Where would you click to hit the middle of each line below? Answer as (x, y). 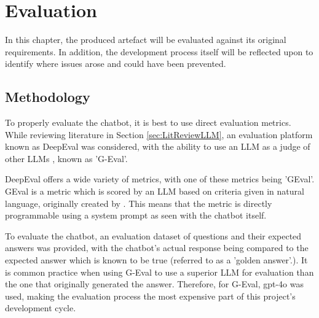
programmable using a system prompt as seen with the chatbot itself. (136, 215)
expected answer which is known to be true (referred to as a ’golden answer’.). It (156, 260)
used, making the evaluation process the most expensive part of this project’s (150, 296)
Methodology (48, 97)
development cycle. (41, 308)
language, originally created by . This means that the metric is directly (139, 203)
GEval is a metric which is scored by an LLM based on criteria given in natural (155, 191)
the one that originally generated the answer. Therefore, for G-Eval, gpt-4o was (155, 284)
